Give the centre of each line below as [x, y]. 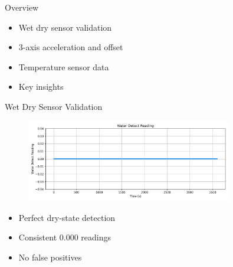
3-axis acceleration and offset [71, 47]
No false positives [50, 257]
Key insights [41, 87]
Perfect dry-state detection [67, 217]
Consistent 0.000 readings [65, 237]
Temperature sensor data [64, 66]
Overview [22, 7]
